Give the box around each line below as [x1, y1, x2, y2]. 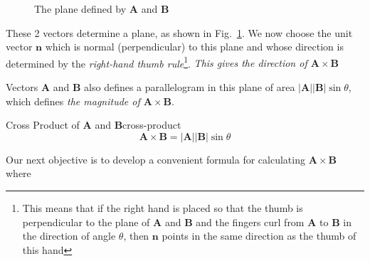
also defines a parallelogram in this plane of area [84, 80, 295, 95]
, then [123, 228, 149, 243]
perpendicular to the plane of [22, 214, 150, 229]
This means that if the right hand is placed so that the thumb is [22, 201, 303, 215]
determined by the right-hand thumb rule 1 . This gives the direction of [6, 53, 307, 70]
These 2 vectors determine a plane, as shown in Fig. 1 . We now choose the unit [6, 25, 353, 40]
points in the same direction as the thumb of [162, 228, 356, 243]
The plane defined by [34, 1, 127, 16]
